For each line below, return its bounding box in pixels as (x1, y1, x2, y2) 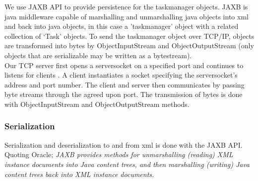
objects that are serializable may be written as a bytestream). (4, 50, 192, 60)
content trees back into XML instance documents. (4, 169, 154, 179)
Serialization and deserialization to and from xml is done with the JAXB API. (4, 139, 243, 150)
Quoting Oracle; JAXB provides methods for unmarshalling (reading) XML (4, 149, 233, 160)
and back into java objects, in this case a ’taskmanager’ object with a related (4, 21, 239, 31)
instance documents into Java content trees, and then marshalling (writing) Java (4, 159, 250, 169)
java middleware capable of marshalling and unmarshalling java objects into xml (4, 11, 249, 21)
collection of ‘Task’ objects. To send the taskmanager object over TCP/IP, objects (4, 30, 255, 41)
